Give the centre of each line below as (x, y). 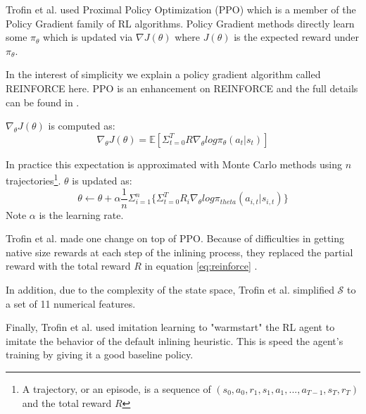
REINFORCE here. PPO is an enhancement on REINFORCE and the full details (182, 88)
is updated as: (102, 180)
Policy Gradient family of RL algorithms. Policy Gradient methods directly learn (180, 23)
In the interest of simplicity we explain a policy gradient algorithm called (163, 74)
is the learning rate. (81, 214)
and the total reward (67, 402)
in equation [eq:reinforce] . (201, 266)
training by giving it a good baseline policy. (100, 355)
